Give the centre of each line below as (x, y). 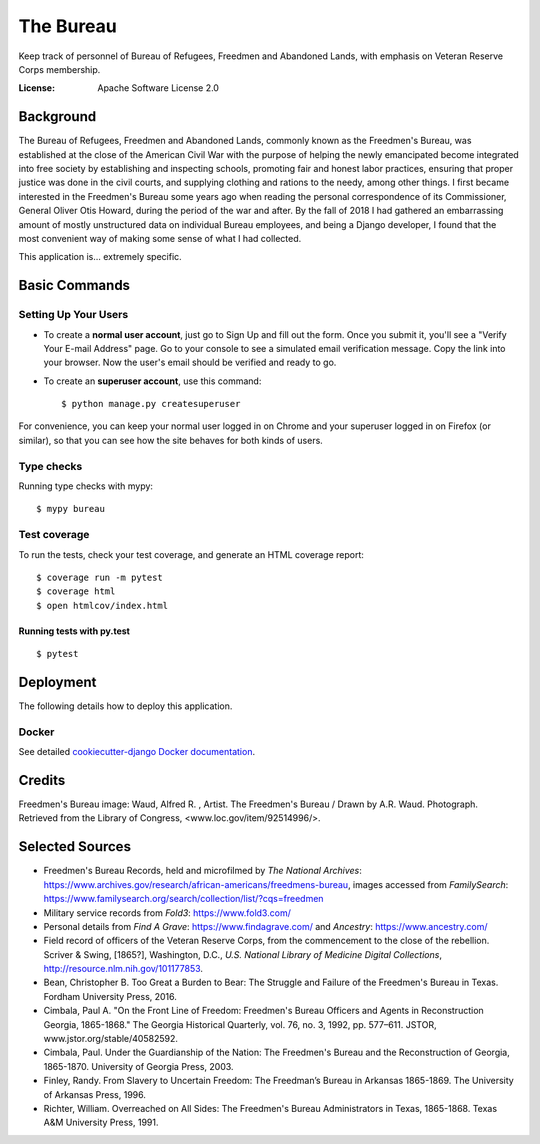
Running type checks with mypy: (86, 486)
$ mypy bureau (70, 509)
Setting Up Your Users (73, 315)
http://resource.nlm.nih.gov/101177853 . (123, 969)
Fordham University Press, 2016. (110, 996)
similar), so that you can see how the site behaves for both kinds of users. (171, 440)
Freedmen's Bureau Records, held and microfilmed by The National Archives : (202, 871)
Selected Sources (75, 846)
